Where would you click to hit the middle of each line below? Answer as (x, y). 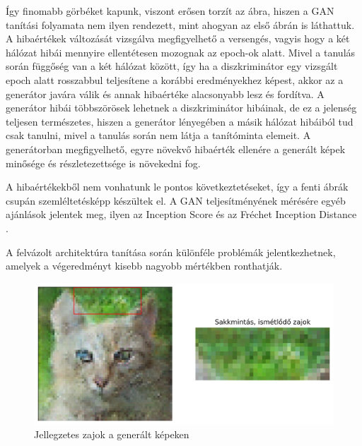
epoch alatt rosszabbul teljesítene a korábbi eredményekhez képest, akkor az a (175, 79)
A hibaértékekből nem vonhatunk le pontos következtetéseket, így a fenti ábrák (177, 187)
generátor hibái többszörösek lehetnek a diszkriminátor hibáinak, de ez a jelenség (181, 108)
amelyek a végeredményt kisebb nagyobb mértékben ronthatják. (144, 266)
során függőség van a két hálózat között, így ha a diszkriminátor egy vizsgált (172, 66)
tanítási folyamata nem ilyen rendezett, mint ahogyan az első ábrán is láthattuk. (180, 24)
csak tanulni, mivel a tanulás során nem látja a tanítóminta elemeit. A (158, 135)
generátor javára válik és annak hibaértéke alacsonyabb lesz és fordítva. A (165, 94)
